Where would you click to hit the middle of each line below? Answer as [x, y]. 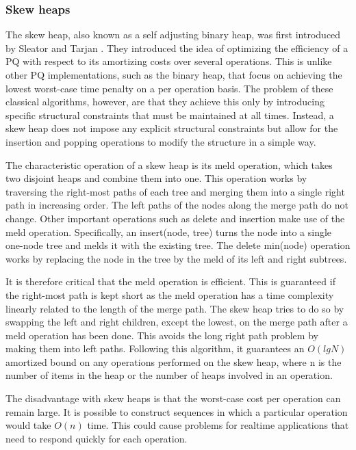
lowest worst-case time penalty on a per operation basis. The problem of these [169, 88]
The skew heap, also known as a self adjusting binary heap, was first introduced [173, 35]
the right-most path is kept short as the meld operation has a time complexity [170, 294]
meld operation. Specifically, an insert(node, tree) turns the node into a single [169, 231]
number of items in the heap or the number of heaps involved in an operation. [169, 375]
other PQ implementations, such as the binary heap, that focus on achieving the [174, 75]
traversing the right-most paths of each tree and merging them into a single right [175, 191]
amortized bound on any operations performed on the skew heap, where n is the [174, 361]
